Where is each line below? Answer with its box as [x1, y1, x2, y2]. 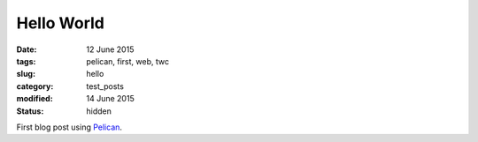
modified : [16, 93, 53, 104]
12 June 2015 [86, 44, 135, 55]
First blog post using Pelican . [16, 122, 123, 132]
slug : [16, 69, 35, 79]
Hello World [16, 13, 105, 33]
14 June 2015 [86, 93, 135, 104]
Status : [16, 106, 44, 116]
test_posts [86, 80, 124, 92]
